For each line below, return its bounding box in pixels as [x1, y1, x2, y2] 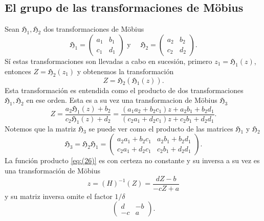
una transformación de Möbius [5, 165, 100, 175]
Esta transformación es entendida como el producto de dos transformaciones [5, 84, 244, 95]
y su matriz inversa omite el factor [5, 190, 113, 201]
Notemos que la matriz [5, 123, 76, 134]
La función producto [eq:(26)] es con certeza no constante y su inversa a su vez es [5, 155, 260, 166]
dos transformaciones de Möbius [43, 24, 144, 34]
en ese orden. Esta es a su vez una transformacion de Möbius [26, 95, 217, 105]
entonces [5, 65, 31, 76]
